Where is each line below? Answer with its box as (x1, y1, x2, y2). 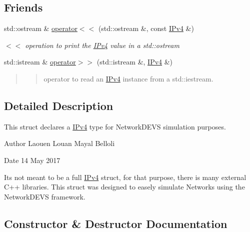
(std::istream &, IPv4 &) (96, 56, 173, 67)
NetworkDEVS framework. (4, 191, 85, 201)
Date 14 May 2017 (4, 154, 60, 165)
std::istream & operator (4, 56, 76, 67)
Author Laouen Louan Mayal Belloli (4, 138, 115, 148)
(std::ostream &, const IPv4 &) (98, 23, 194, 33)
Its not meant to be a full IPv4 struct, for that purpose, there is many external (4, 171, 246, 182)
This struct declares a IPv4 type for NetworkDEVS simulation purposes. (4, 121, 226, 131)
